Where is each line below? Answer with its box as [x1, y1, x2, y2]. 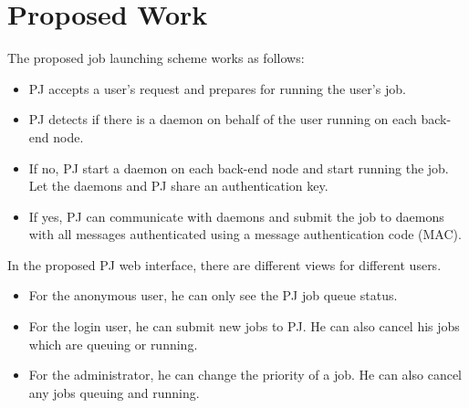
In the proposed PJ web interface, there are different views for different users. [7, 255, 442, 274]
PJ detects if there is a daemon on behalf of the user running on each [28, 110, 417, 129]
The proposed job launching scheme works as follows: [7, 48, 305, 68]
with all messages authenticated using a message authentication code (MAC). [28, 225, 462, 244]
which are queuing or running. [28, 334, 198, 353]
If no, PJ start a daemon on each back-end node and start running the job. [28, 158, 449, 177]
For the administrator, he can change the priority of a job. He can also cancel [28, 365, 463, 384]
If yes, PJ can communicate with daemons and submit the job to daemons [28, 206, 444, 225]
